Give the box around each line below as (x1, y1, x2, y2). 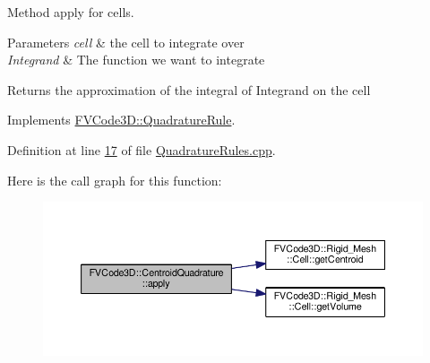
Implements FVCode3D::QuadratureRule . (7, 110, 236, 129)
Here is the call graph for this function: (7, 170, 222, 189)
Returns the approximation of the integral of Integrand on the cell (7, 80, 371, 99)
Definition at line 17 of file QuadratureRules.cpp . (7, 140, 276, 159)
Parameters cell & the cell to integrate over (7, 32, 245, 51)
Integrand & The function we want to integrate (7, 50, 265, 69)
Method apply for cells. (7, 3, 134, 21)
